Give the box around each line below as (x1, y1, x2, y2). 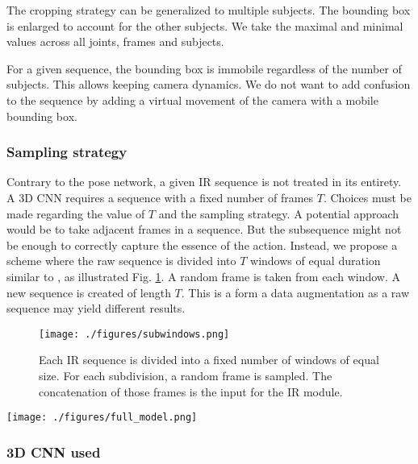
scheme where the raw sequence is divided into (6, 252, 236, 269)
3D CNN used (6, 441, 101, 462)
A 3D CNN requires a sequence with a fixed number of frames (6, 188, 314, 205)
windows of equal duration (250, 252, 381, 269)
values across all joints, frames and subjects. (6, 33, 224, 50)
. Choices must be (323, 188, 412, 205)
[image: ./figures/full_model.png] (6, 412, 198, 424)
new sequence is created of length (6, 284, 171, 300)
